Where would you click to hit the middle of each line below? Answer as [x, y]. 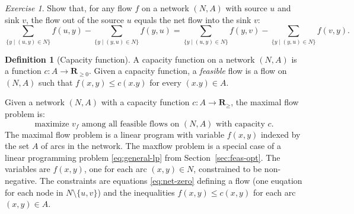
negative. [21, 180]
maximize [52, 124]
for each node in [34, 192]
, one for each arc [115, 169]
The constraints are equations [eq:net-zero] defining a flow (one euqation [171, 180]
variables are [28, 169]
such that [56, 82]
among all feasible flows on [131, 124]
